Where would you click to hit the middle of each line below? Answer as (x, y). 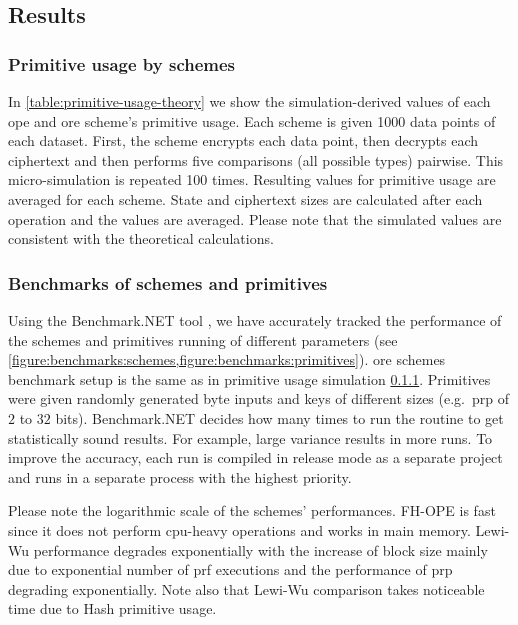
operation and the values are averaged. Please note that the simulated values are (255, 218)
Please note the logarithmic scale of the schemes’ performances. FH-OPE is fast (252, 510)
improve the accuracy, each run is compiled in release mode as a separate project (255, 457)
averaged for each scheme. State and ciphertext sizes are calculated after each (245, 198)
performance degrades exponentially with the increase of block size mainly (260, 549)
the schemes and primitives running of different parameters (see (203, 339)
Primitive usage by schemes (122, 63)
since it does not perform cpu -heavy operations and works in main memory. (239, 529)
